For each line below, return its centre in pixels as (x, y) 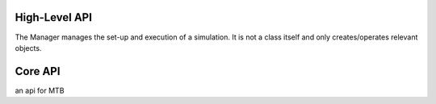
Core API (38, 71)
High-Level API (54, 17)
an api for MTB (40, 90)
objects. (28, 48)
